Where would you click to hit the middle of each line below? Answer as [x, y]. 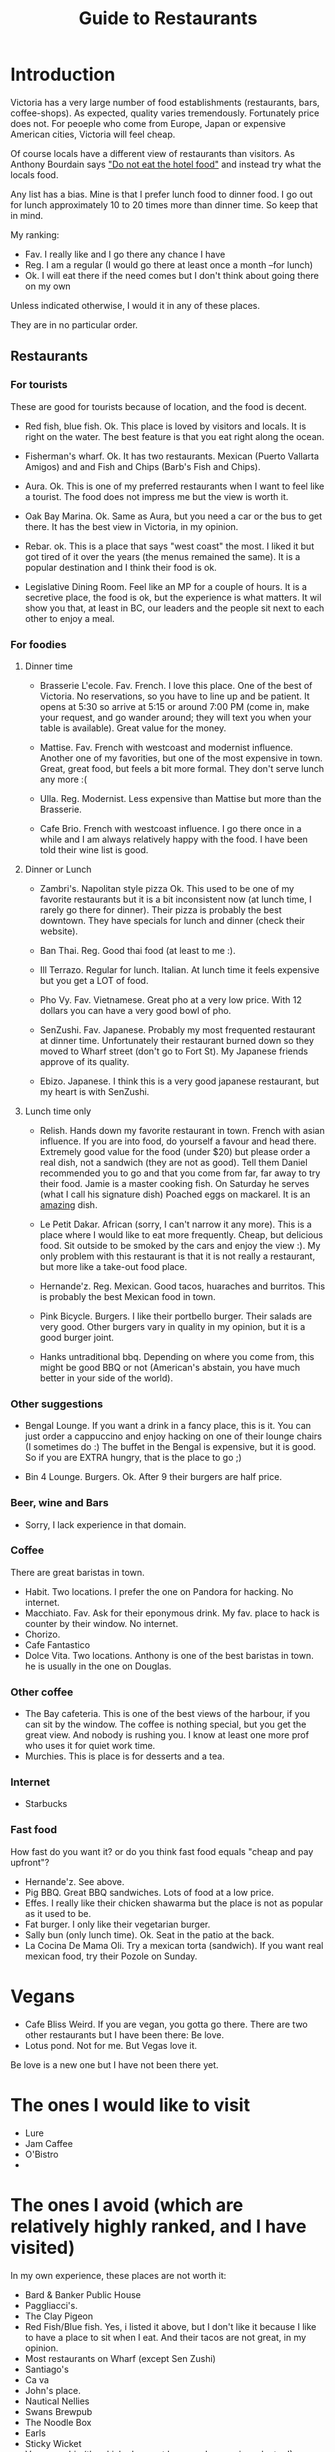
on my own [48, 286]
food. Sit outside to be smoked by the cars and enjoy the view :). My [180, 1245]
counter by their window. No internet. [101, 1623]
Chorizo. [42, 1634]
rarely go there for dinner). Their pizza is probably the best [160, 909]
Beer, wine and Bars [59, 1503]
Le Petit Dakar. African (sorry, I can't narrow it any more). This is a [175, 1224]
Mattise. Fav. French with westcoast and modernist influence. [166, 747]
